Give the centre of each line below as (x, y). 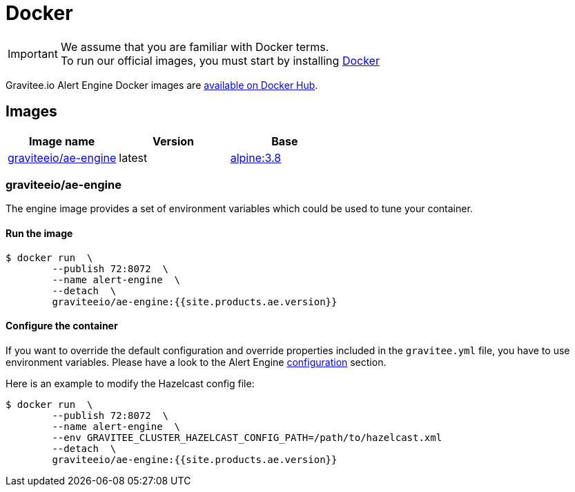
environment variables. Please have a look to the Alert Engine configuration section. (196, 362)
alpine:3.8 (256, 157)
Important (33, 53)
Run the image (39, 233)
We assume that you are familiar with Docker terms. (195, 47)
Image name (62, 141)
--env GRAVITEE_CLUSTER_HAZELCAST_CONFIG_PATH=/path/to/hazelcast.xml (247, 437)
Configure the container (62, 326)
